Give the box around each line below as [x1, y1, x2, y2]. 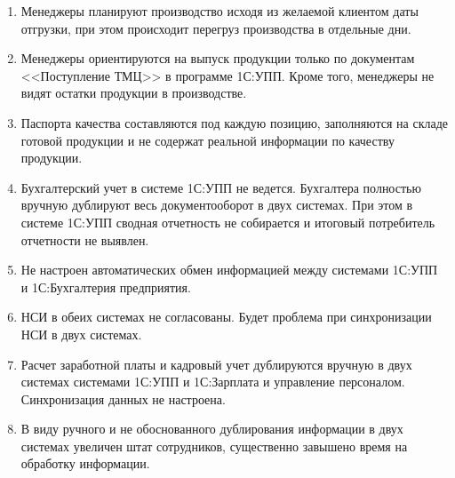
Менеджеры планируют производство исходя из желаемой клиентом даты [20, 2, 419, 20]
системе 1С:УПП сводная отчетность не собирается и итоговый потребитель [20, 212, 435, 231]
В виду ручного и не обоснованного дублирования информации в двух [20, 419, 403, 438]
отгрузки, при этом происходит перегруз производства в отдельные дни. [20, 19, 411, 37]
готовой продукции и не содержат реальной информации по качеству [20, 131, 395, 149]
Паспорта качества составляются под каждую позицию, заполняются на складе [20, 113, 448, 131]
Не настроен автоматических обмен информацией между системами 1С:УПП [20, 260, 438, 279]
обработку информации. [20, 454, 150, 473]
